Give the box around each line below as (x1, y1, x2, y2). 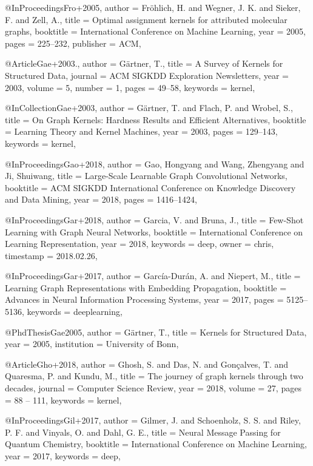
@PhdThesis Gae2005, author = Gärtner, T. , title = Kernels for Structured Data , (5, 325, 307, 338)
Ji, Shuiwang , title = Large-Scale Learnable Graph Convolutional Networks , (5, 169, 288, 182)
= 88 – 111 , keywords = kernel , (5, 393, 122, 406)
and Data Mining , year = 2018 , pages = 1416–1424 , (5, 193, 197, 206)
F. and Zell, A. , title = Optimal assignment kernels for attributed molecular (5, 13, 288, 25)
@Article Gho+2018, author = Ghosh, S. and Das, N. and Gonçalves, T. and (5, 357, 289, 370)
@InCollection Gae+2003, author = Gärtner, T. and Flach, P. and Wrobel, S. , (5, 101, 293, 114)
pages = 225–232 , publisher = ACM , (5, 36, 141, 49)
